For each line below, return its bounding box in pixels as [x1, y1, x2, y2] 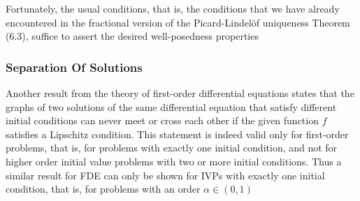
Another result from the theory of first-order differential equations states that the [6, 86, 354, 100]
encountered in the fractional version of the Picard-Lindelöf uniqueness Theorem [6, 15, 350, 29]
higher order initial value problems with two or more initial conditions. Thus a [6, 154, 342, 168]
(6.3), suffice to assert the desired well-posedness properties [6, 29, 259, 43]
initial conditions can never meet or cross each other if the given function [6, 113, 319, 128]
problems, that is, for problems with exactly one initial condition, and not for [6, 140, 338, 155]
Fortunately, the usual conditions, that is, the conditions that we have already [6, 1, 340, 15]
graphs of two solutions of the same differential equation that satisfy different [6, 99, 337, 114]
